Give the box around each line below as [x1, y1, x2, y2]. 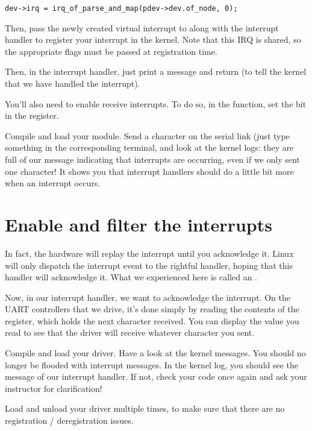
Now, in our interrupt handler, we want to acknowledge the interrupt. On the [5, 291, 290, 303]
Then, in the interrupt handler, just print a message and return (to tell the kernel [5, 65, 307, 78]
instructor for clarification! [5, 382, 102, 394]
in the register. [5, 109, 59, 122]
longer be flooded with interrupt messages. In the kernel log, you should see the [5, 358, 299, 371]
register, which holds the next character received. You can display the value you [5, 314, 299, 327]
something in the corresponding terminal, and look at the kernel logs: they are [5, 141, 294, 154]
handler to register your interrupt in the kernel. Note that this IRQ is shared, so [5, 33, 301, 46]
